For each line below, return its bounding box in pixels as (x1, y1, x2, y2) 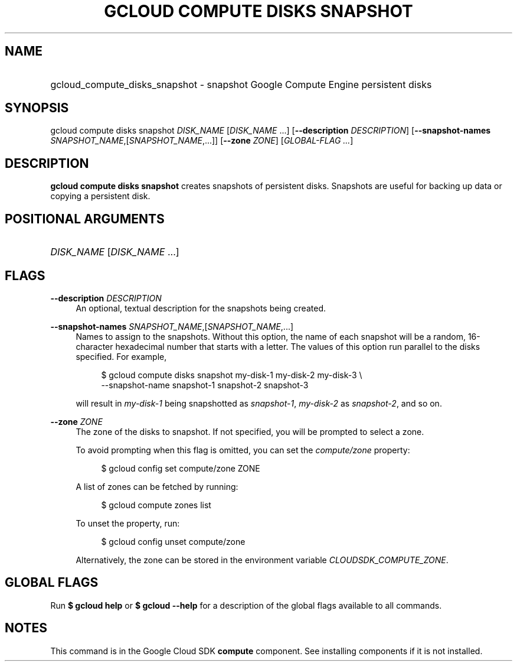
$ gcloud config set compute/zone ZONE (101, 463, 260, 473)
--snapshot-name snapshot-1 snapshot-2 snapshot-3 (101, 379, 309, 390)
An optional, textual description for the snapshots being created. (76, 303, 326, 313)
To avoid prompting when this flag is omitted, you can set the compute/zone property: (76, 444, 410, 455)
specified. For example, (76, 351, 167, 362)
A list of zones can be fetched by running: (76, 481, 238, 492)
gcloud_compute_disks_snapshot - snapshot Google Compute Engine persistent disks (50, 78, 432, 90)
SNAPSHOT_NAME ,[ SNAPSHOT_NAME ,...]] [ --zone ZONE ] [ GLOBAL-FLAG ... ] (50, 135, 354, 146)
